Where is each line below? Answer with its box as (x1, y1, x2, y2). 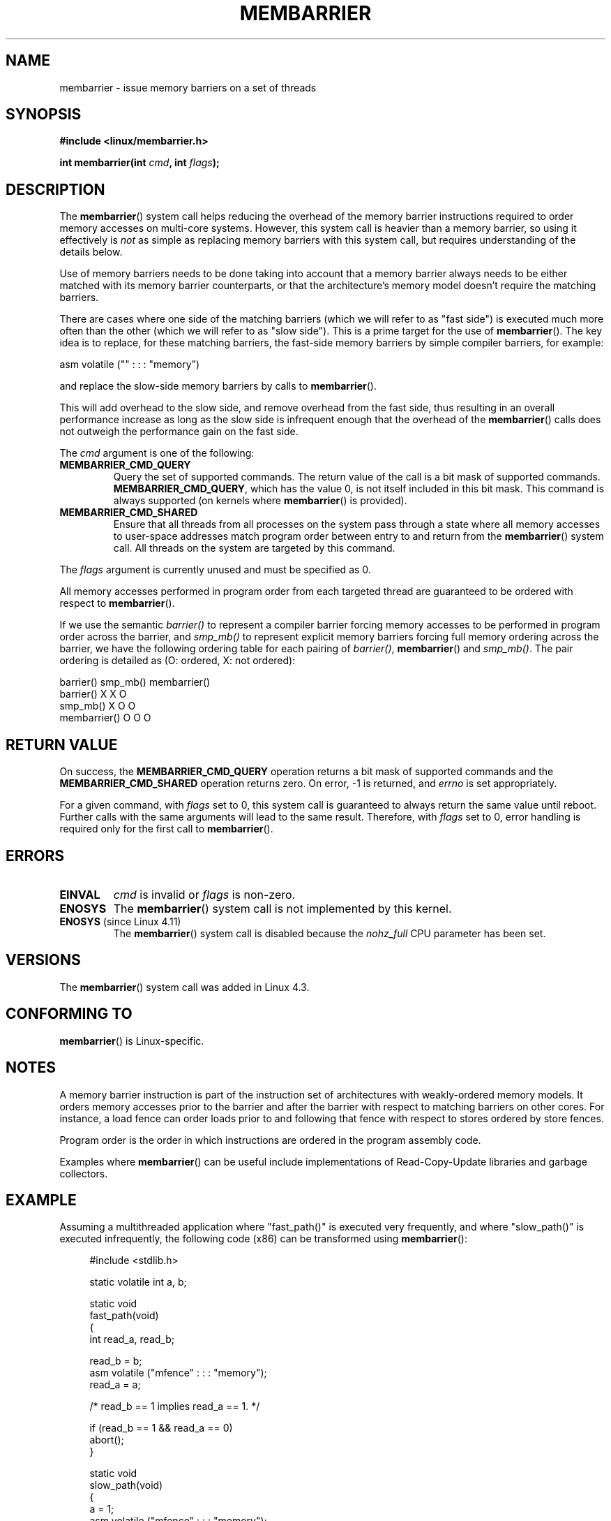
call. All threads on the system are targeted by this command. (113, 542, 395, 554)
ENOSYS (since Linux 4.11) (59, 915, 181, 927)
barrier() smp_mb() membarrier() (59, 676, 211, 689)
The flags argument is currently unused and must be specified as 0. (59, 564, 371, 576)
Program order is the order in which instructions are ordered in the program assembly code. (59, 1133, 481, 1146)
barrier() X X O (59, 688, 127, 700)
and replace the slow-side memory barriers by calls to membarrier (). (59, 380, 377, 392)
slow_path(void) (89, 1479, 163, 1492)
